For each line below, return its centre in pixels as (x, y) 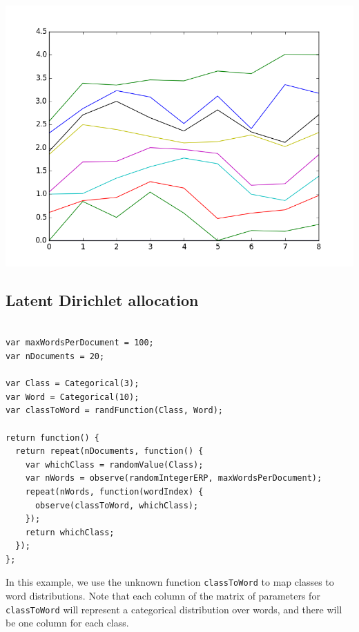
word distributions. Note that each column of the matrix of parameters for (163, 596)
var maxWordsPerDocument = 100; (80, 343)
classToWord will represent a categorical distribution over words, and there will (174, 609)
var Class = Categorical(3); (72, 384)
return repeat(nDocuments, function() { (109, 451)
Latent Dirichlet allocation (102, 299)
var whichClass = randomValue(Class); (114, 465)
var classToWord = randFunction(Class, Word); (114, 411)
